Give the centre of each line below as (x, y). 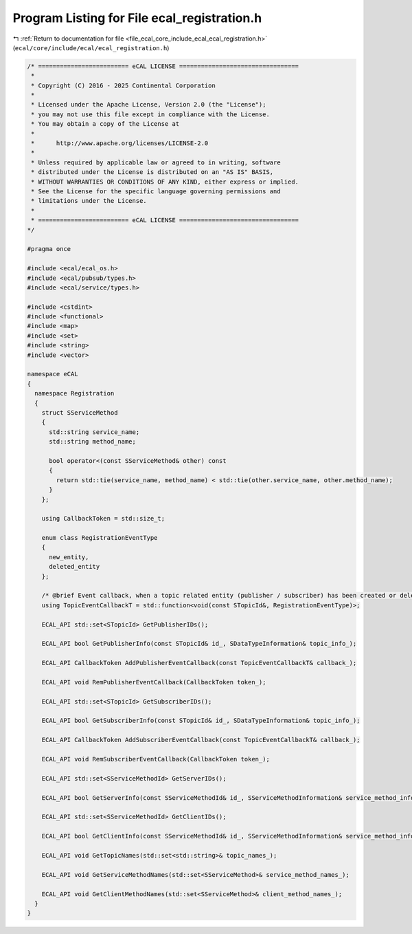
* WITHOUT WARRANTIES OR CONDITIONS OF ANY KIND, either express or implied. (165, 182)
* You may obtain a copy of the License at (105, 124)
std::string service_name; (94, 432)
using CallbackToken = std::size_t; (103, 519)
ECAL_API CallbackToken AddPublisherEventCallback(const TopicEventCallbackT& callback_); (199, 663)
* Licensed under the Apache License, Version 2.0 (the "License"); (149, 105)
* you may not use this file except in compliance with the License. (151, 114)
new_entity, (69, 557)
